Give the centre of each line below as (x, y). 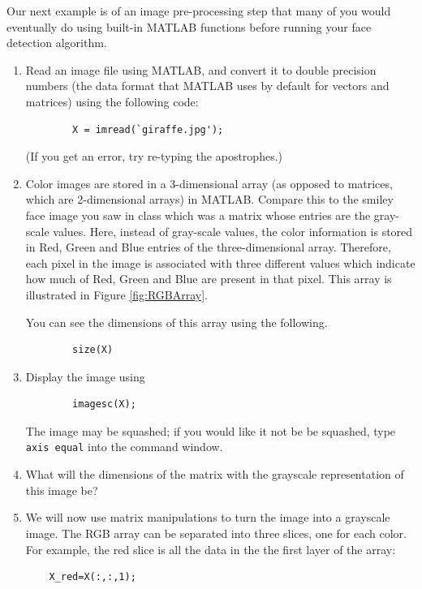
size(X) (93, 350)
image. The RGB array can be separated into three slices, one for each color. (216, 533)
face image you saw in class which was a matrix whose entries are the (198, 215)
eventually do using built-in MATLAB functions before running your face (189, 26)
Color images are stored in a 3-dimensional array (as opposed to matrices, (209, 183)
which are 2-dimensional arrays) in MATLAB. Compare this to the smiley (209, 199)
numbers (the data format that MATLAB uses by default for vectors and (207, 86)
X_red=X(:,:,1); (93, 577)
